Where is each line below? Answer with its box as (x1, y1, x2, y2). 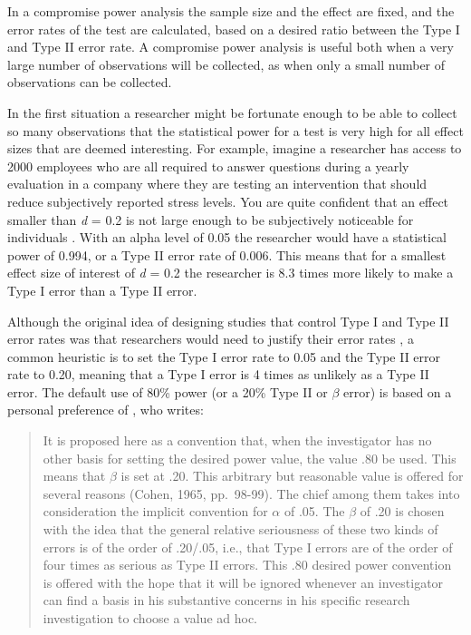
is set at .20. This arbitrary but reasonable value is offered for (120, 466, 464, 485)
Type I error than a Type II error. (7, 280, 197, 299)
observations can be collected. (7, 73, 172, 92)
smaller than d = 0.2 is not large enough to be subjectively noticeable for (7, 210, 414, 229)
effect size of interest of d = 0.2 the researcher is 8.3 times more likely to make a (7, 263, 454, 282)
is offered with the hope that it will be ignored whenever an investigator (43, 572, 444, 591)
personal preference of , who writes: (7, 400, 204, 419)
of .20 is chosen (360, 502, 445, 521)
